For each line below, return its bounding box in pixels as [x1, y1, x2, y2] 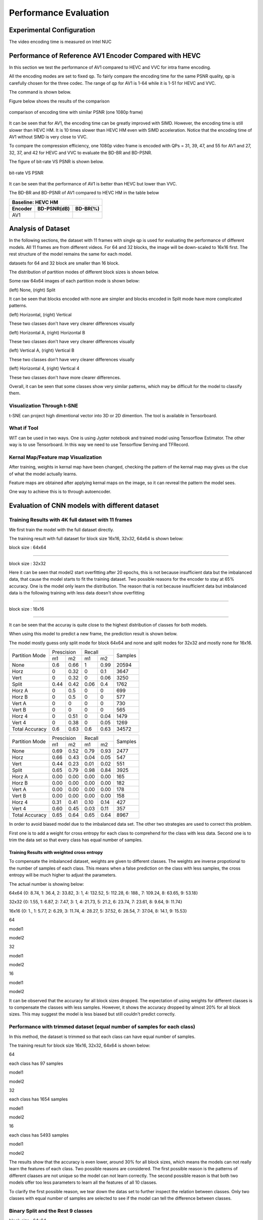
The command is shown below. [9, 89, 72, 95]
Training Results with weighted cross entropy [9, 849, 103, 855]
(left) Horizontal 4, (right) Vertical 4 [9, 366, 80, 371]
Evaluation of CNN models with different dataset [9, 502, 159, 510]
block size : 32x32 [9, 560, 46, 566]
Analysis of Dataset [9, 224, 70, 233]
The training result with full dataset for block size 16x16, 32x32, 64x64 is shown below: [9, 535, 184, 541]
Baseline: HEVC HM [12, 199, 58, 205]
